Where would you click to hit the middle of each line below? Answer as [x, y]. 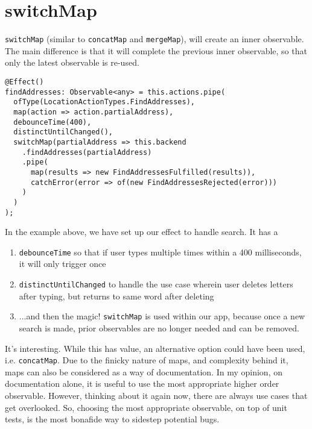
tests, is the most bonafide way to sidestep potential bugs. [112, 419]
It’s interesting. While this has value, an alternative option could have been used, [155, 348]
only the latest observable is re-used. [72, 62]
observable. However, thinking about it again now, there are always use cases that [156, 395]
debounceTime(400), [53, 122]
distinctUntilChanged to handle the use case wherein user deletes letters [156, 284]
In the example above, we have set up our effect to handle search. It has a [142, 232]
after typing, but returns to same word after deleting [116, 296]
